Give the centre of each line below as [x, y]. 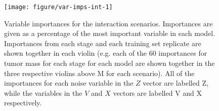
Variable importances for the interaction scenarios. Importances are [108, 23]
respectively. [23, 103]
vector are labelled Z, [176, 83]
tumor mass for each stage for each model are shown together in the [109, 63]
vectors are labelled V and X [158, 92]
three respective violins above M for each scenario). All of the [99, 73]
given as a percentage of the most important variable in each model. [110, 33]
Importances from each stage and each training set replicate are [103, 43]
